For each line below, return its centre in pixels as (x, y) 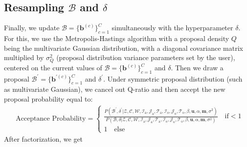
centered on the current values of (53, 68)
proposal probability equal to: (48, 99)
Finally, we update (32, 28)
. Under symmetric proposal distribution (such (173, 78)
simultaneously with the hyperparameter (172, 28)
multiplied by (24, 57)
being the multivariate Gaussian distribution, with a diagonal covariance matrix (123, 48)
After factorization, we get (44, 138)
